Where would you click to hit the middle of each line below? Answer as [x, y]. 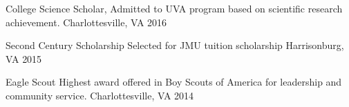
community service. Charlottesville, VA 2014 [100, 95]
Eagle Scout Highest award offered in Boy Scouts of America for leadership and [174, 82]
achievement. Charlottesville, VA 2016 [86, 22]
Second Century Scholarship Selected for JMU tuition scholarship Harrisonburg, [175, 45]
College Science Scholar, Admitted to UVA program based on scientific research [174, 8]
